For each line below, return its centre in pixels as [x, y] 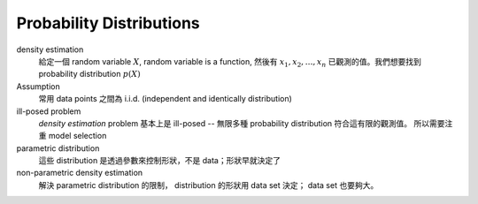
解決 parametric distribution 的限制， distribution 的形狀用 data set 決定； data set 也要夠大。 [208, 185]
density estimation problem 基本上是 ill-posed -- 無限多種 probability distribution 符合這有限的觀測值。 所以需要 [242, 123]
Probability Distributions [108, 23]
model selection [77, 136]
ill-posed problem [49, 111]
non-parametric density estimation [80, 173]
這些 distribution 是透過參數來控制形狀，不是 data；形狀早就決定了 [159, 161]
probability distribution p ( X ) [89, 74]
